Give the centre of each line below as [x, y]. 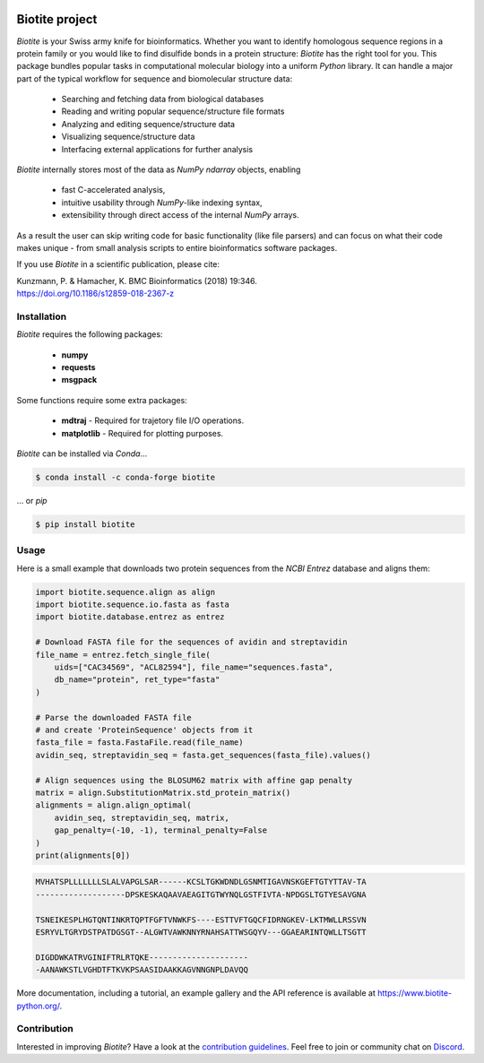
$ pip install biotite [85, 524]
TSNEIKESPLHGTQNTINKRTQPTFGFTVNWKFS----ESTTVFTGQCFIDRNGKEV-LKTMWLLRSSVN [201, 920]
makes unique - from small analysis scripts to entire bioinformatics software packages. [177, 247]
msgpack [79, 380]
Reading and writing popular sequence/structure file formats [173, 111]
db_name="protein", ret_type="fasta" [137, 680]
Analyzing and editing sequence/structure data [148, 124]
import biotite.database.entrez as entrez [130, 617]
